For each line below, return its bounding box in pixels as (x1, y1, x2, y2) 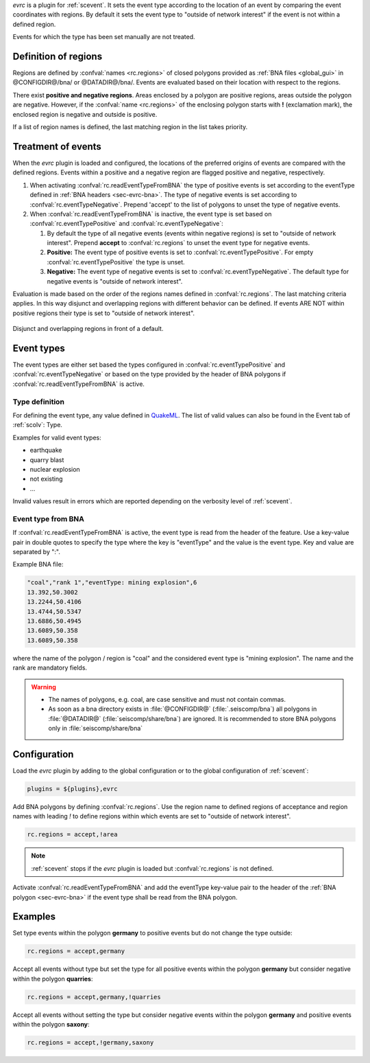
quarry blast (29, 455, 64, 464)
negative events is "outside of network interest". (47, 277, 183, 285)
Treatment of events (12, 141, 102, 152)
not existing (29, 475, 63, 483)
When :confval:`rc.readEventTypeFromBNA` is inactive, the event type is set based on (29, 209, 272, 218)
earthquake (29, 446, 62, 455)
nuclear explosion (29, 465, 80, 473)
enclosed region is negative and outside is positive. (12, 110, 158, 118)
